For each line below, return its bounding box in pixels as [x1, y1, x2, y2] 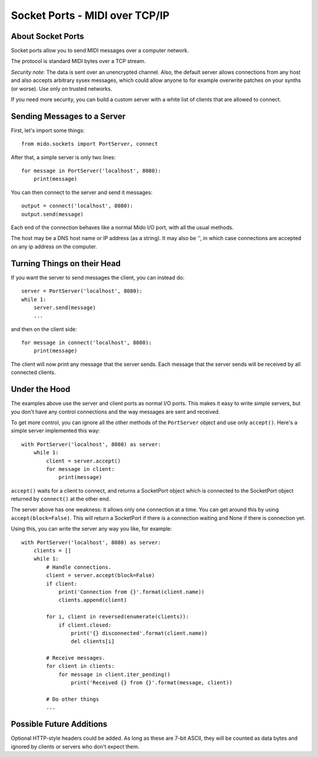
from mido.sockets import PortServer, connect [21, 140, 158, 148]
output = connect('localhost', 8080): [21, 202, 134, 209]
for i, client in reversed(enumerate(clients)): [46, 614, 190, 620]
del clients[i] [71, 638, 115, 645]
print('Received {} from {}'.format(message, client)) [71, 679, 233, 686]
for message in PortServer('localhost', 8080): [21, 168, 161, 174]
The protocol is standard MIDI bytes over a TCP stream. [11, 58, 146, 65]
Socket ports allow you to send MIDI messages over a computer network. [11, 47, 189, 54]
